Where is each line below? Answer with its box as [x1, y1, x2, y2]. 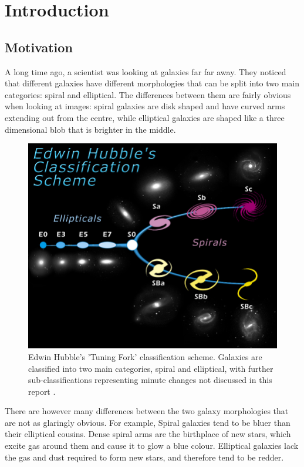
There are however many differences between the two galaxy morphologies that [5, 405, 289, 417]
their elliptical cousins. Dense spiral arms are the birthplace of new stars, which [5, 428, 291, 440]
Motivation [5, 38, 73, 56]
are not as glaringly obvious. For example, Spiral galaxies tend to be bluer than [5, 416, 291, 428]
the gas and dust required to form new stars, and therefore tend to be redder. [5, 451, 284, 463]
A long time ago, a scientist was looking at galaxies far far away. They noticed [5, 65, 286, 78]
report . [28, 385, 56, 397]
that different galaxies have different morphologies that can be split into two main [5, 77, 299, 89]
